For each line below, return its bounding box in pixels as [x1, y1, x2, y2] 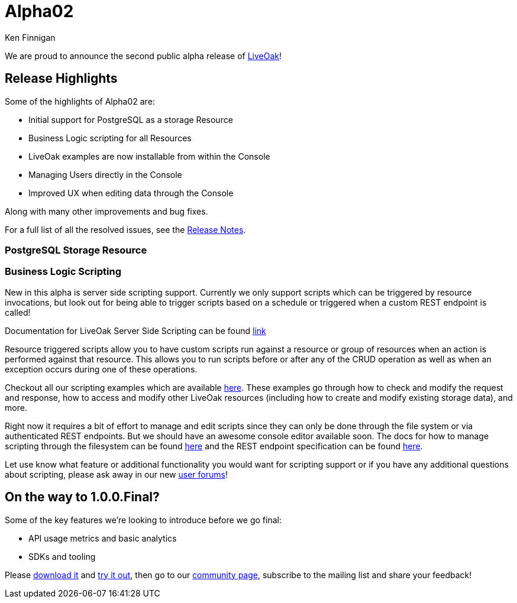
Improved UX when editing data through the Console [28, 187, 234, 198]
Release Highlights [5, 71, 118, 86]
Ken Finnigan [5, 32, 56, 43]
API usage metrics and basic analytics [28, 533, 177, 543]
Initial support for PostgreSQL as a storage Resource [28, 114, 233, 125]
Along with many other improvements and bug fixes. [5, 206, 208, 216]
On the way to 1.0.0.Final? [5, 489, 160, 505]
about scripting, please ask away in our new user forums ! [5, 469, 228, 479]
